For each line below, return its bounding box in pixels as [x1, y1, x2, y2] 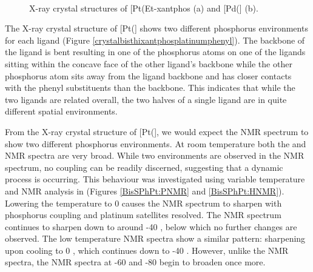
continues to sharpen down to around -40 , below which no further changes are [5, 220, 297, 233]
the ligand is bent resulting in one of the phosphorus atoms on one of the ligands [5, 45, 306, 58]
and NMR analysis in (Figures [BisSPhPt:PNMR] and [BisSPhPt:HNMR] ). [5, 184, 284, 197]
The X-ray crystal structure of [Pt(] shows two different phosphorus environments [5, 22, 308, 35]
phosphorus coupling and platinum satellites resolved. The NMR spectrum [5, 208, 281, 221]
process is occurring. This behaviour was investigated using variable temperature [5, 173, 305, 185]
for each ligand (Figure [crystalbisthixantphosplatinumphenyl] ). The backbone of [5, 33, 305, 46]
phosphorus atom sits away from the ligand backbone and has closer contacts [5, 69, 292, 82]
